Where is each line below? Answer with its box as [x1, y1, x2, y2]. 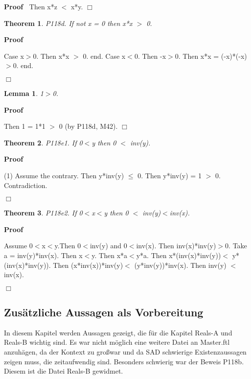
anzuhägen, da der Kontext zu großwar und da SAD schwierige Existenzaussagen [4, 347, 247, 357]
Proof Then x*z [4, 1, 57, 11]
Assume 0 [4, 240, 33, 251]
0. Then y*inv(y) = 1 [137, 170, 202, 180]
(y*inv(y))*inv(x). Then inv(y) [134, 260, 227, 270]
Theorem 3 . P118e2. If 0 [4, 208, 83, 218]
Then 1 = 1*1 [4, 121, 46, 131]
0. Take [225, 240, 247, 251]
